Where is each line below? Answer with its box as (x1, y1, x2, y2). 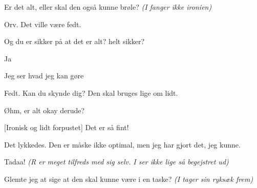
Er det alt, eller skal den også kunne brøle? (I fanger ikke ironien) (4, 2, 212, 12)
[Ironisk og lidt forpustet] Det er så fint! (4, 122, 129, 133)
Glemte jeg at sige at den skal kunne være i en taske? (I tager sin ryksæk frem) (4, 173, 253, 184)
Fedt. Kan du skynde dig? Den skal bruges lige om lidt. (4, 87, 178, 98)
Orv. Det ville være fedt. (4, 18, 81, 29)
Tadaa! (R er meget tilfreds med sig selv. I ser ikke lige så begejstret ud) (4, 156, 229, 167)
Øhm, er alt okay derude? (4, 105, 85, 115)
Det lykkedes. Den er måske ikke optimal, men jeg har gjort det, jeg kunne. (4, 139, 241, 150)
